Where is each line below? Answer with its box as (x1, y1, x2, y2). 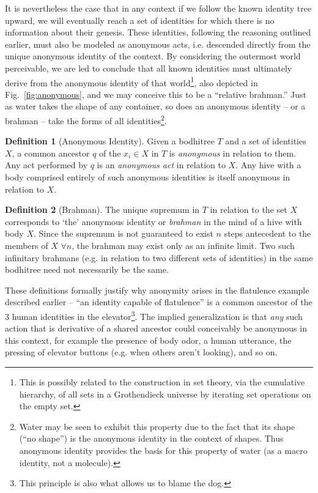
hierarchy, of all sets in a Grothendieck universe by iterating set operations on (19, 387, 311, 400)
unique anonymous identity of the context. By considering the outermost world (5, 50, 301, 62)
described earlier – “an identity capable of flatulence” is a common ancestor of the (5, 295, 312, 308)
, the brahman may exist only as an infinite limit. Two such (72, 239, 295, 251)
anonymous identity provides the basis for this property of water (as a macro (19, 443, 308, 456)
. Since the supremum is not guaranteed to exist (34, 227, 213, 240)
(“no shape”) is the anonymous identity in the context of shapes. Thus (19, 432, 284, 445)
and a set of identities (225, 135, 306, 147)
